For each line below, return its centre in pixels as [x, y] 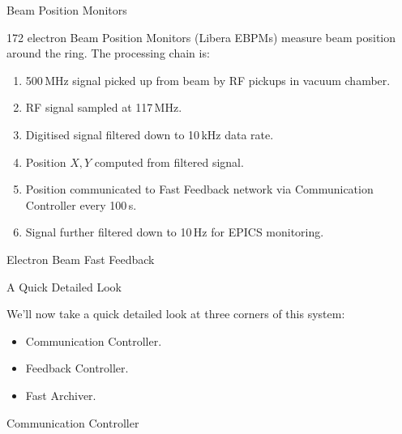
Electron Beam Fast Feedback [81, 259]
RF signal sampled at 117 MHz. [104, 107]
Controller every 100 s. [81, 204]
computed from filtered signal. [169, 162]
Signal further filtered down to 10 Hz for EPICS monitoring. [175, 232]
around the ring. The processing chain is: [108, 53]
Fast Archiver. [61, 395]
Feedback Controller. [77, 368]
